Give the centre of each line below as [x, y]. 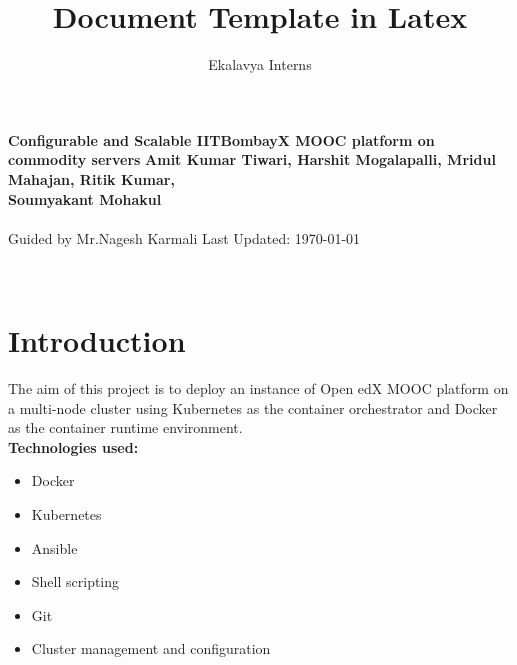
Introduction [97, 340]
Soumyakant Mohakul [85, 198]
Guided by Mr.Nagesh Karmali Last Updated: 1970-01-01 [184, 237]
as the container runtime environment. [125, 427]
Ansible [54, 547]
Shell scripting [75, 581]
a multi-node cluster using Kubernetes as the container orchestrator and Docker [253, 407]
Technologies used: [73, 446]
